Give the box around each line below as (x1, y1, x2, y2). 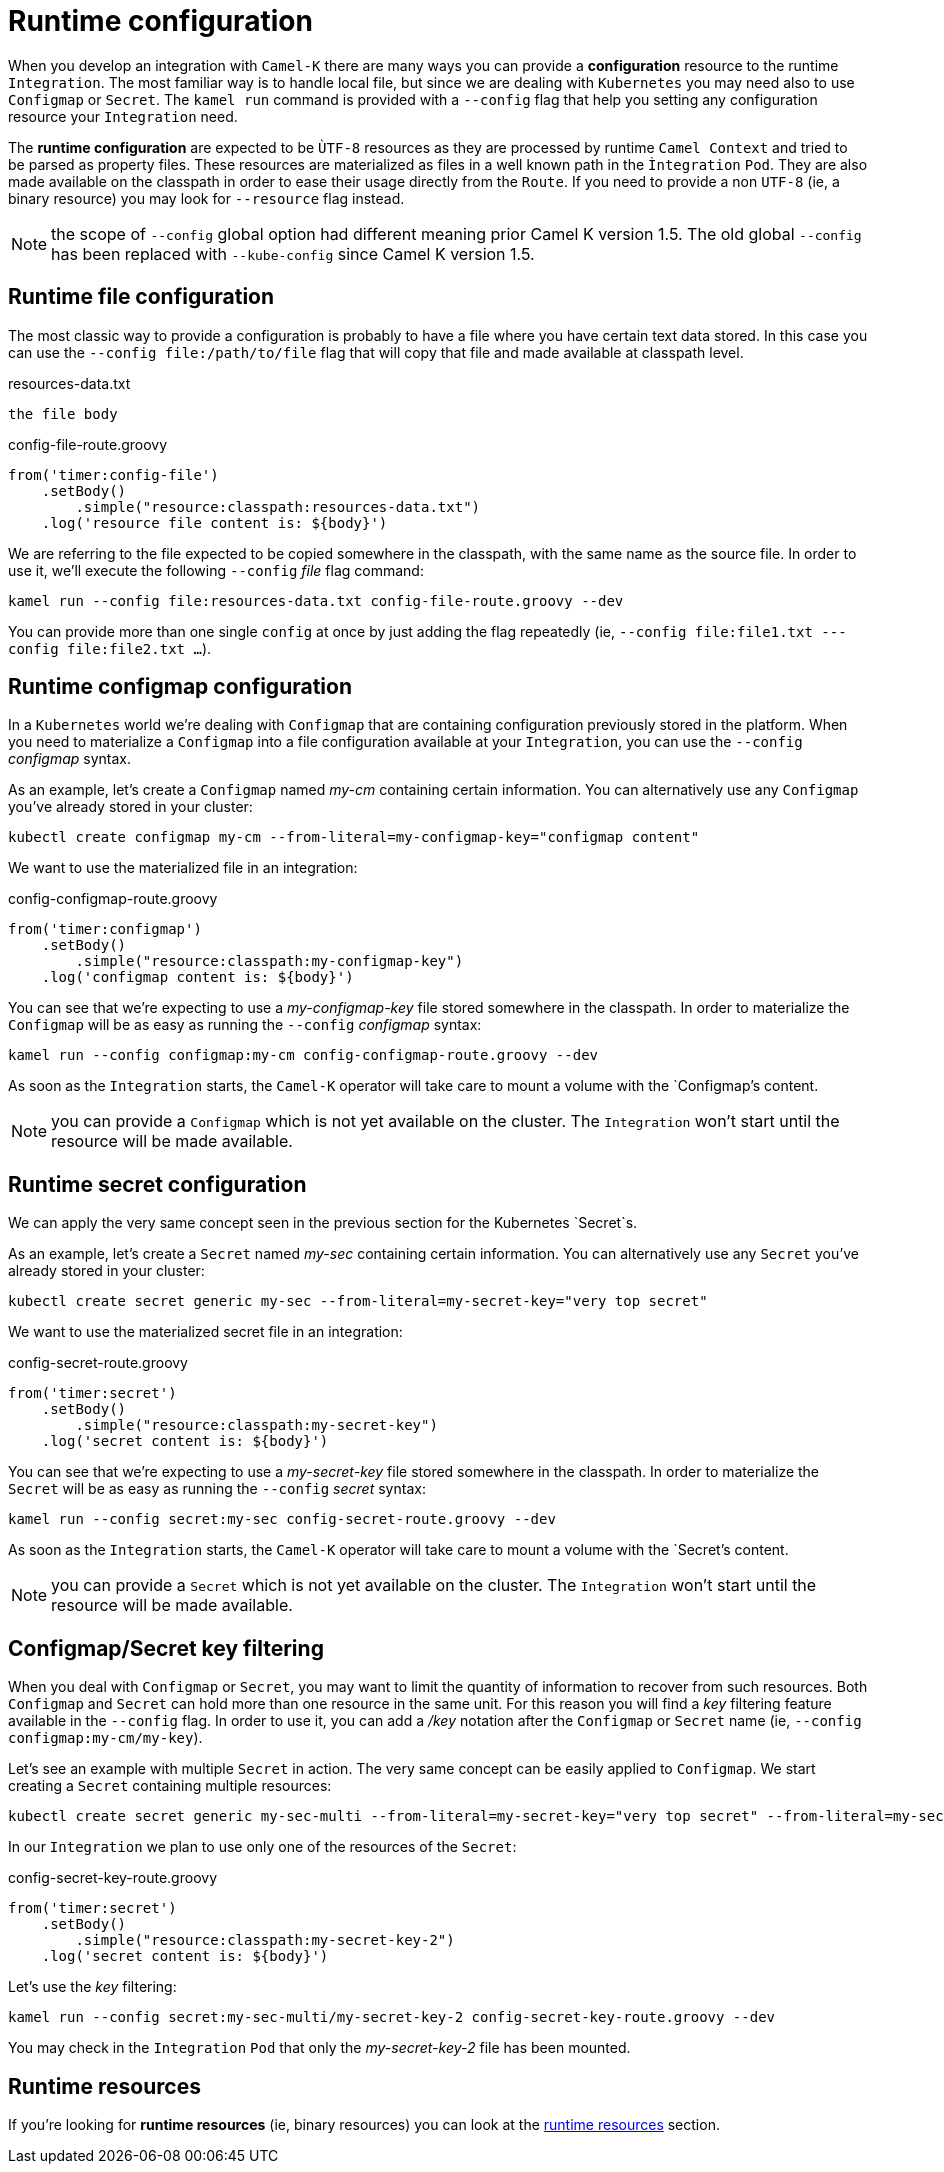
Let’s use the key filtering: (8, 1978, 177, 1996)
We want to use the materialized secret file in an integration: (8, 1323, 403, 1341)
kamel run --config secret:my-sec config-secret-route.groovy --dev (8, 1511, 556, 1528)
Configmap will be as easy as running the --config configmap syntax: (8, 1016, 482, 1034)
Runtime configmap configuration (8, 674, 352, 700)
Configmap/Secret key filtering (8, 1635, 324, 1661)
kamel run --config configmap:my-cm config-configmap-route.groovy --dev (8, 1047, 599, 1064)
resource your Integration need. (8, 107, 238, 125)
